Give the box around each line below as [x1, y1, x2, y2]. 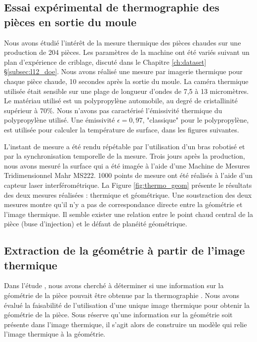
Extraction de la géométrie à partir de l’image [4, 243, 245, 258]
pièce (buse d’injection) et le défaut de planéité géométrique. [4, 218, 187, 229]
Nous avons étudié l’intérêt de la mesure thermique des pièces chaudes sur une [4, 37, 241, 47]
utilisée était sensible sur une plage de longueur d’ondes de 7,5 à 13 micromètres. [4, 85, 249, 96]
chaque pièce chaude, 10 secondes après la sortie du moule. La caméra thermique [4, 76, 249, 86]
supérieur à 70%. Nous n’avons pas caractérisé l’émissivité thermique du [4, 105, 222, 115]
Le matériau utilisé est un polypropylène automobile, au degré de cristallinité [4, 95, 238, 106]
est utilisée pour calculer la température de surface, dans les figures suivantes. [4, 124, 239, 134]
